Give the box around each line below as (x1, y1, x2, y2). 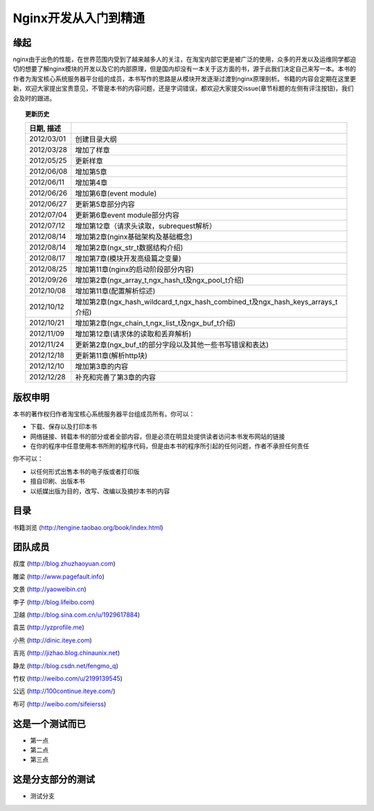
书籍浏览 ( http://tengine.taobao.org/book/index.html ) (12, 523, 163, 531)
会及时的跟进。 (12, 94, 55, 102)
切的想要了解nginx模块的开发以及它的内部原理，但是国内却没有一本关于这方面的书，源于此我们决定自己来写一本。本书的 (12, 65, 357, 73)
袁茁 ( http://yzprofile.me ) (12, 623, 84, 631)
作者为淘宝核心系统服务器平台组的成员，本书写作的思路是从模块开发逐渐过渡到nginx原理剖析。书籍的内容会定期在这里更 (12, 74, 357, 83)
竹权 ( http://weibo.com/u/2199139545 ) (12, 674, 123, 683)
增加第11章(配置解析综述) (75, 287, 156, 296)
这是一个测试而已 (12, 718, 86, 730)
